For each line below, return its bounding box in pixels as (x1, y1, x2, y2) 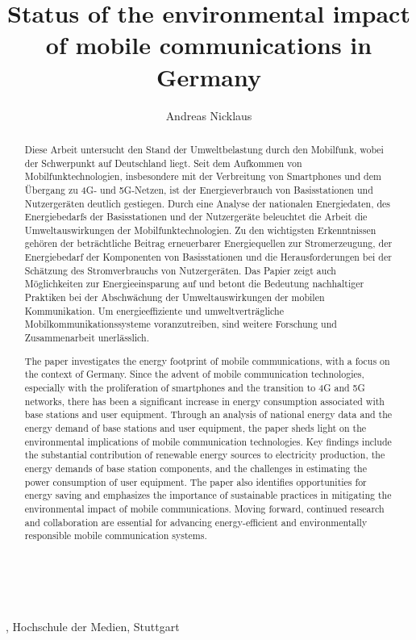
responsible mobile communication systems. (24, 529, 207, 542)
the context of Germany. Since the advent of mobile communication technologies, (24, 367, 364, 381)
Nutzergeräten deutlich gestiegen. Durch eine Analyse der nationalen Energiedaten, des (24, 196, 390, 210)
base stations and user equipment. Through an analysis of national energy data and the (24, 408, 393, 421)
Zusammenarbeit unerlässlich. (24, 331, 149, 345)
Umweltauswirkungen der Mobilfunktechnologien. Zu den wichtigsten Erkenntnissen (24, 223, 376, 236)
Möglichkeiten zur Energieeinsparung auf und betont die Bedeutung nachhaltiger (24, 277, 364, 291)
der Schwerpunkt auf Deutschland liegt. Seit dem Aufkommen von (24, 156, 302, 169)
